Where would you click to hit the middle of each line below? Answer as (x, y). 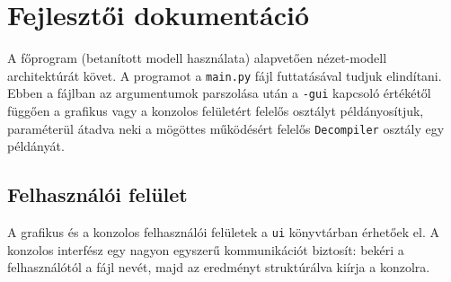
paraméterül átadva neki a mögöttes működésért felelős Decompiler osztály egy (226, 128)
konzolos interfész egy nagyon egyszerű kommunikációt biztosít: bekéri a (206, 249)
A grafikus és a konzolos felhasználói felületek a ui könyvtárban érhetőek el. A (224, 232)
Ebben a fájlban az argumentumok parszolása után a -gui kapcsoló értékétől (219, 93)
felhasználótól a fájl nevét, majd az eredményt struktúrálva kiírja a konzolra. (219, 267)
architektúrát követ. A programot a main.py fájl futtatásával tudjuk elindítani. (225, 75)
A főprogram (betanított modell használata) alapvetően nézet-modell (197, 58)
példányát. (36, 146)
